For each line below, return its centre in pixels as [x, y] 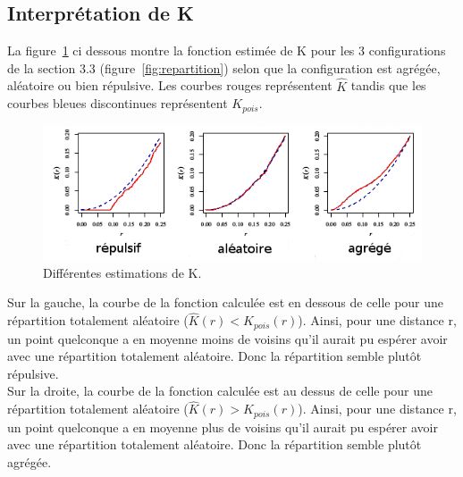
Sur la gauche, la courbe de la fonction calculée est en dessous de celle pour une [226, 302]
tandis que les [388, 85]
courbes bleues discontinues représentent [118, 103]
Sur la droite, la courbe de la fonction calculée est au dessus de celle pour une [220, 391]
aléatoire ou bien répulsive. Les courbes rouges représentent [170, 85]
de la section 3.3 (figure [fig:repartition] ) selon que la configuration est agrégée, [224, 67]
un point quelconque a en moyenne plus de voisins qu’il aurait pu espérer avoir [223, 427]
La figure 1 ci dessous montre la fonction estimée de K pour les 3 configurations [227, 50]
